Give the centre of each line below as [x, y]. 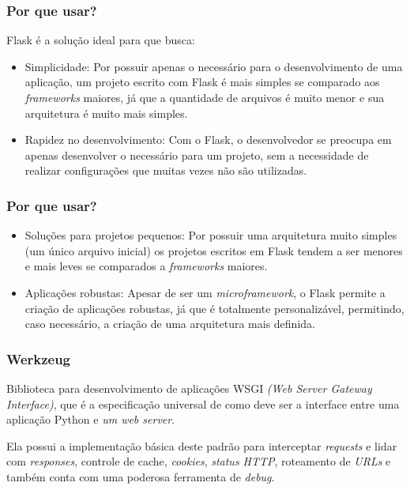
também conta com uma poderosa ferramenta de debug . [141, 476]
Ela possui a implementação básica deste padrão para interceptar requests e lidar [202, 445]
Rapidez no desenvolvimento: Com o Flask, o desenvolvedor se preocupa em [208, 139]
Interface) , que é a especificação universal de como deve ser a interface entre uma [203, 403]
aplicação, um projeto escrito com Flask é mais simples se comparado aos [202, 82]
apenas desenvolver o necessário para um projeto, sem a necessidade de [197, 155]
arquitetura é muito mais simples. [106, 113]
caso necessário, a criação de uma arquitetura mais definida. [170, 324]
